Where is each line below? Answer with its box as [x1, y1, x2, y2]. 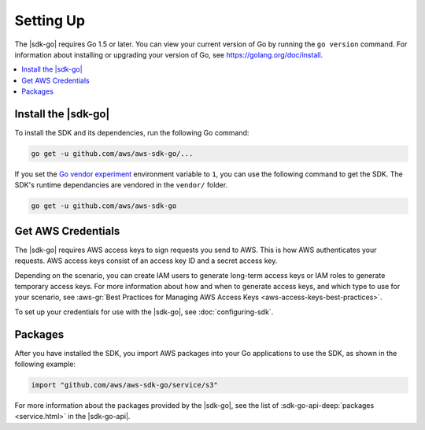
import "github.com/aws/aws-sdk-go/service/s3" [31, 380, 218, 390]
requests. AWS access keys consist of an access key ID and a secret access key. [14, 256, 278, 265]
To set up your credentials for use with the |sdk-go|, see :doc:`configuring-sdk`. [14, 307, 274, 317]
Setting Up [14, 12, 86, 29]
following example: [14, 359, 76, 369]
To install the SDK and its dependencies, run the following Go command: [14, 128, 249, 138]
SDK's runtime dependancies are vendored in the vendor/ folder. [14, 180, 228, 190]
